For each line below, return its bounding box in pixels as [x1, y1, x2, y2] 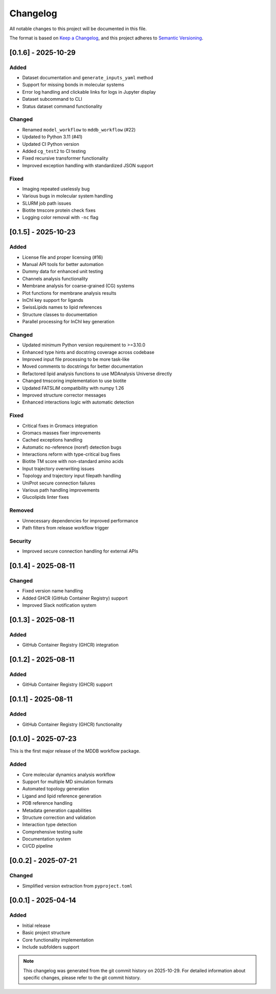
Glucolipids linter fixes [22, 494, 69, 500]
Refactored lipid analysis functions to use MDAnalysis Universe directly [22, 370, 172, 377]
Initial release [22, 922, 51, 929]
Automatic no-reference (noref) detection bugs [22, 444, 122, 450]
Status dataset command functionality [22, 103, 102, 109]
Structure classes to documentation [22, 311, 98, 317]
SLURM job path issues [22, 200, 72, 206]
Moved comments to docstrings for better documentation [22, 363, 143, 369]
